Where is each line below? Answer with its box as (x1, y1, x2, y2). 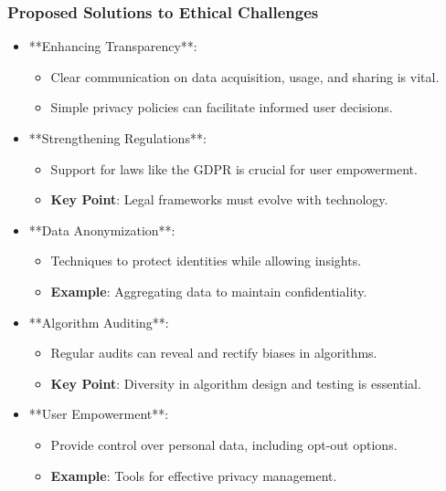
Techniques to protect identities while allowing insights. (50, 251, 362, 270)
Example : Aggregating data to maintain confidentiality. (50, 281, 367, 300)
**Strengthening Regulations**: (28, 129, 207, 147)
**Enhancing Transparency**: (28, 37, 197, 56)
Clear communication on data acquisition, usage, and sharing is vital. (50, 67, 440, 86)
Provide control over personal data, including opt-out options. (50, 434, 398, 454)
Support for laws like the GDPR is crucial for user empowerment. (50, 159, 418, 178)
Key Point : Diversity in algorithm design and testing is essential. (50, 373, 421, 392)
